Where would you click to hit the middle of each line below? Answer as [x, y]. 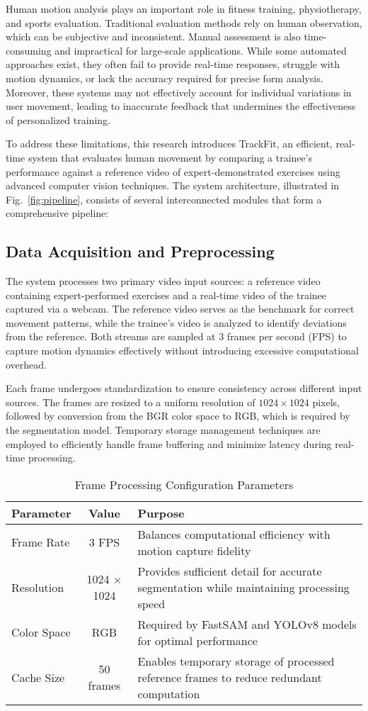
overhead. [26, 364]
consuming [29, 50]
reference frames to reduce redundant [230, 677]
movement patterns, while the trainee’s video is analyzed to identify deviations [176, 322]
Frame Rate [41, 542]
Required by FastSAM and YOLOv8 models [247, 624]
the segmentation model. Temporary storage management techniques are [163, 430]
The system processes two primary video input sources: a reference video [163, 281]
